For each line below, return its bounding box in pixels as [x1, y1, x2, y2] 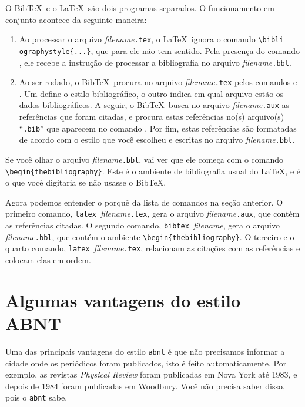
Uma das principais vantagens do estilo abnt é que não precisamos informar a [5, 345, 285, 357]
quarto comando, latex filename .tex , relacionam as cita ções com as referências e [5, 242, 300, 254]
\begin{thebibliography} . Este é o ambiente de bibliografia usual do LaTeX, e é [5, 164, 300, 177]
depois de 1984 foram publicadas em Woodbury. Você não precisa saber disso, [5, 379, 285, 392]
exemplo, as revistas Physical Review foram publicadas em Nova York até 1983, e [5, 368, 297, 381]
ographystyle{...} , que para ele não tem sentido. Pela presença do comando [19, 44, 300, 56]
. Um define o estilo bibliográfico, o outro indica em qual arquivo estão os [19, 87, 284, 99]
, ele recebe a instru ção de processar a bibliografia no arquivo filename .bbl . [19, 56, 291, 68]
